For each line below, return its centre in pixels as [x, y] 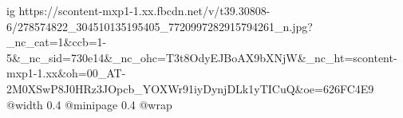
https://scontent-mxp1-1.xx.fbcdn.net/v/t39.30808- [144, 10]
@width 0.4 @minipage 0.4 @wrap [89, 104]
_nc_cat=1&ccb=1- [57, 42]
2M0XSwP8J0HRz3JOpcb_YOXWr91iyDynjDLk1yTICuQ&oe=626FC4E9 [190, 88]
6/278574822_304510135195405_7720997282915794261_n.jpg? [160, 26]
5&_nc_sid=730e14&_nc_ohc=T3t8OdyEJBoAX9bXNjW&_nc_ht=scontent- [202, 57]
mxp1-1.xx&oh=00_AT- [66, 73]
